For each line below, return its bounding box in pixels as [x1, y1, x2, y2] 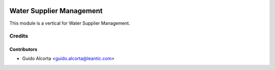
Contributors [9, 46, 38, 52]
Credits [9, 33, 28, 40]
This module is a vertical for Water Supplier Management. [9, 20, 130, 26]
